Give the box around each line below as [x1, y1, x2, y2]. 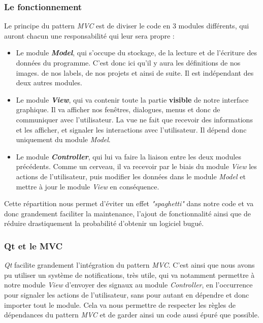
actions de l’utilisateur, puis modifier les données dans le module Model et [16, 171, 246, 181]
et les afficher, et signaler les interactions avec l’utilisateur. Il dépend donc [16, 124, 247, 135]
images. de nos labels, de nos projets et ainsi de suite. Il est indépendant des [16, 67, 254, 78]
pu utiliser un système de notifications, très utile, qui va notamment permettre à [4, 269, 255, 280]
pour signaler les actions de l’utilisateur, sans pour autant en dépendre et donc [4, 289, 249, 300]
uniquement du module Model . [16, 134, 111, 145]
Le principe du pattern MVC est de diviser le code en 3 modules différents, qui [4, 20, 249, 31]
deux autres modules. [16, 77, 82, 88]
